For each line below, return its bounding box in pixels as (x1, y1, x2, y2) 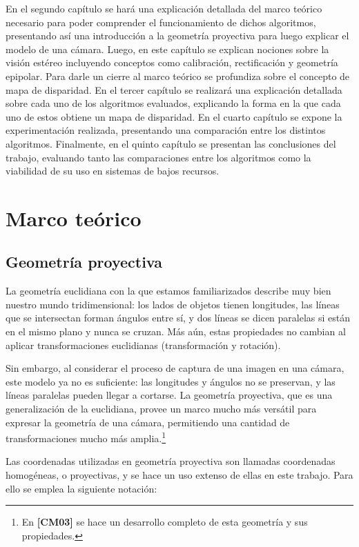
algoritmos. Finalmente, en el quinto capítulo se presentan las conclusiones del (6, 136, 336, 150)
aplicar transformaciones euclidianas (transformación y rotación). (6, 337, 281, 352)
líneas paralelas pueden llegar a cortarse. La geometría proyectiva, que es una (6, 388, 333, 402)
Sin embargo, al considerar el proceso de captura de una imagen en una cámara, (6, 361, 345, 375)
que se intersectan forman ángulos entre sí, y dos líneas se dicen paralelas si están (6, 310, 351, 325)
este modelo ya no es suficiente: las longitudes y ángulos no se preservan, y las (6, 374, 336, 388)
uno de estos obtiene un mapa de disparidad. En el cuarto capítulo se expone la (6, 109, 342, 123)
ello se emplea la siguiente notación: (6, 481, 157, 495)
